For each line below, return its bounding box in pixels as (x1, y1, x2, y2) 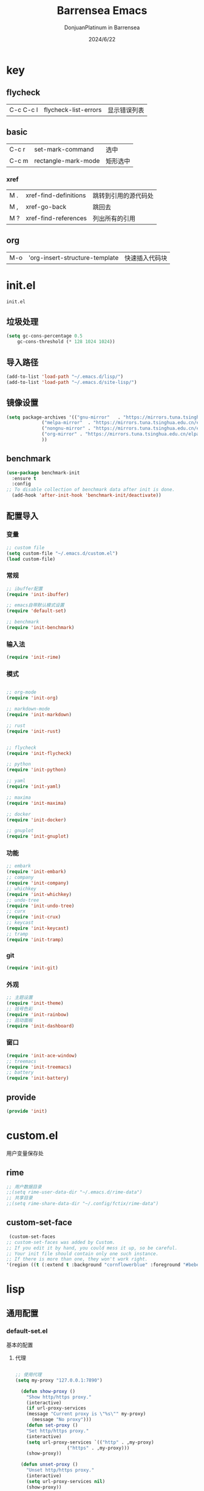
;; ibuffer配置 (6, 585, 43, 592)
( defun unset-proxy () (21, 1461, 78, 1468)
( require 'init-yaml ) (6, 784, 61, 790)
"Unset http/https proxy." (26, 1467, 95, 1473)
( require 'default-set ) (6, 608, 67, 614)
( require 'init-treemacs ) (6, 1064, 72, 1070)
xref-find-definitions (25, 191, 86, 200)
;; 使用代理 (15, 1372, 42, 1378)
